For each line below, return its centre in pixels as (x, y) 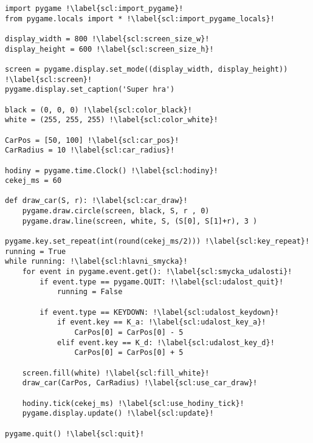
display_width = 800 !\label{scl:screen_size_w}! (107, 39)
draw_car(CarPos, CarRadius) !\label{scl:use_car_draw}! (140, 383)
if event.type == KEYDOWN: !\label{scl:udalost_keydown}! (160, 312)
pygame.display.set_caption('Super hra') (90, 90)
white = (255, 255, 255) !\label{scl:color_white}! (112, 120)
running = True (36, 251)
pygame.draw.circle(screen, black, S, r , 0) (116, 211)
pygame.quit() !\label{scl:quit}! (75, 434)
